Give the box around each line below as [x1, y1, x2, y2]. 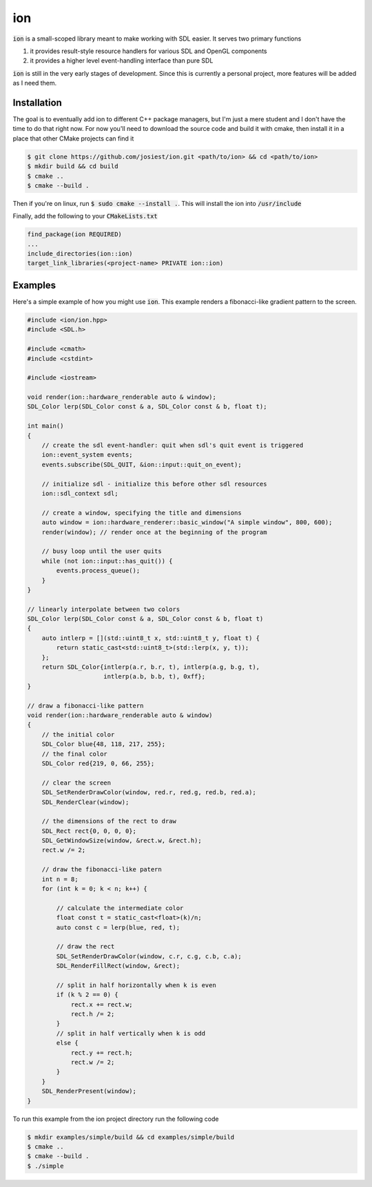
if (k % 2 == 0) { [56, 991, 118, 999]
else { [56, 1039, 79, 1047]
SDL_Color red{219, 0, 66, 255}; [41, 759, 155, 767]
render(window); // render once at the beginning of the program [41, 528, 267, 536]
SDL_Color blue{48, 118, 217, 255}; [41, 741, 165, 748]
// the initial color [41, 730, 115, 739]
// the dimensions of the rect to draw [41, 817, 177, 825]
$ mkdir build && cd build [27, 163, 118, 170]
